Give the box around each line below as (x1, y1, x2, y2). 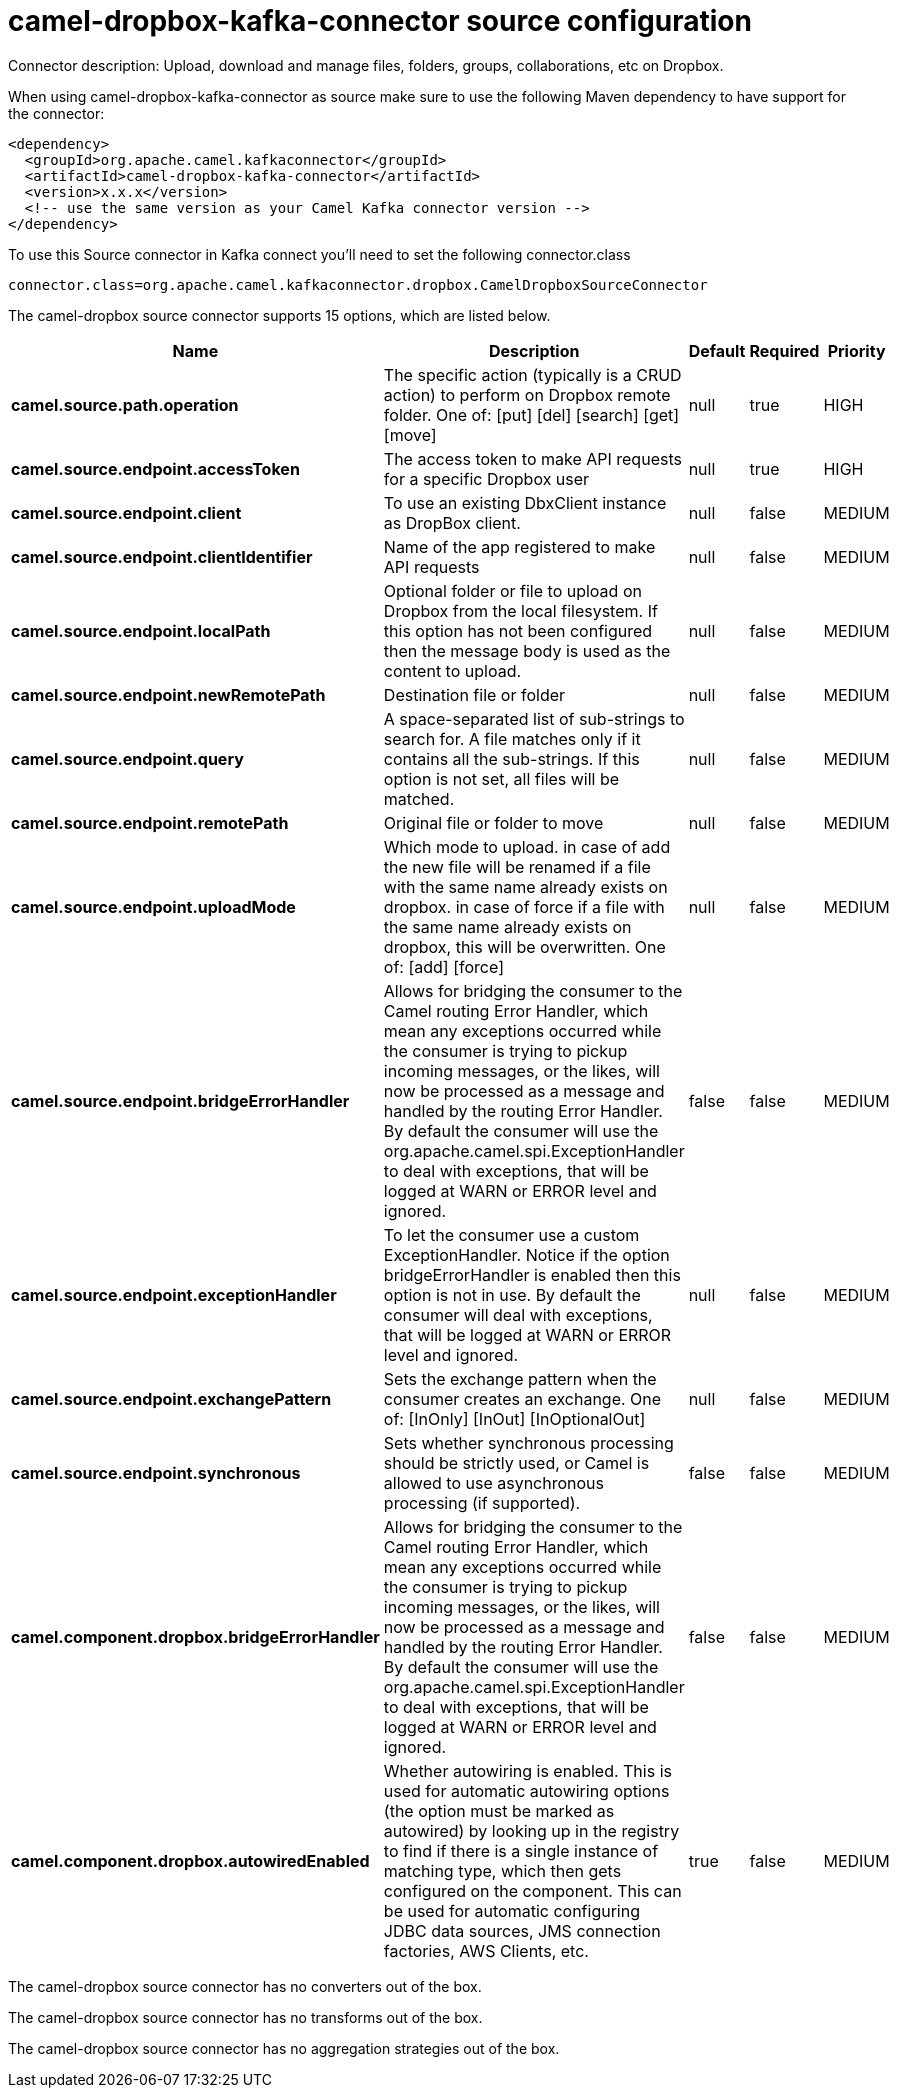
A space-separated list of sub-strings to (383, 708, 685, 729)
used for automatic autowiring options (383, 1780, 670, 1801)
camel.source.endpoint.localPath (11, 620, 271, 641)
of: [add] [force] (383, 956, 504, 977)
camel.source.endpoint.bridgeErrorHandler (11, 1090, 350, 1111)
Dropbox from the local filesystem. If (383, 600, 658, 621)
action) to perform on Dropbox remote (383, 384, 671, 405)
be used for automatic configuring (383, 1900, 640, 1921)
